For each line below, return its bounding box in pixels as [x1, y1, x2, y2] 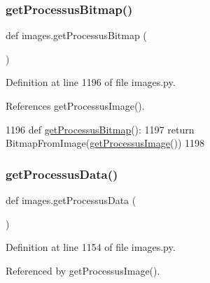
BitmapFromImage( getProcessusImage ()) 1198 [6, 136, 204, 150]
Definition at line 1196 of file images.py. [6, 75, 176, 89]
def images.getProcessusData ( [6, 193, 136, 207]
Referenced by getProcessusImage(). [6, 263, 160, 277]
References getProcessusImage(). [6, 99, 145, 113]
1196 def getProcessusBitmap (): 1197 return [6, 122, 195, 136]
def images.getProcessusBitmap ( [6, 28, 147, 43]
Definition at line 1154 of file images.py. [6, 240, 176, 254]
